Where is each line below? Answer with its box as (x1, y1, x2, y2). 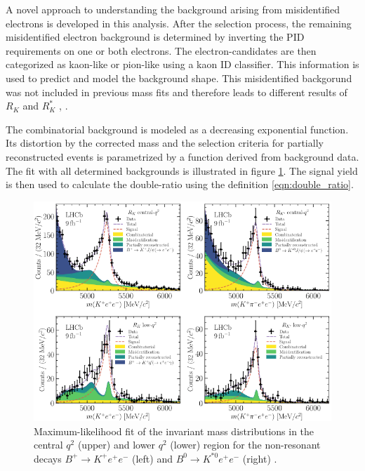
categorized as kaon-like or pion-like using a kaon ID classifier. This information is (6, 57, 359, 72)
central (34, 437, 63, 452)
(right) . (242, 451, 277, 465)
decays (34, 451, 62, 465)
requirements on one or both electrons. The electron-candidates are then (6, 43, 317, 58)
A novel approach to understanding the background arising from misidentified (6, 2, 340, 16)
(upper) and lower (77, 437, 156, 452)
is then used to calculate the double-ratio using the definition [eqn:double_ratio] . (6, 177, 354, 192)
